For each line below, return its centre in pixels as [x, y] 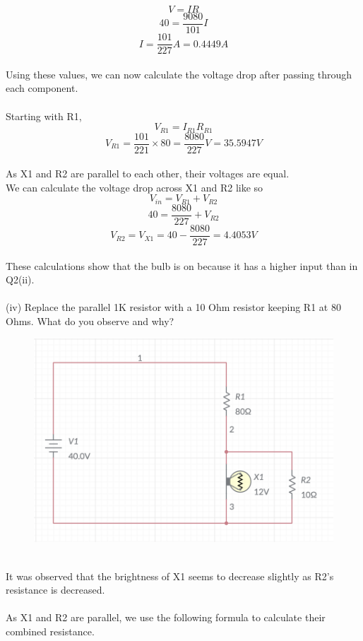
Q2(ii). [20, 280]
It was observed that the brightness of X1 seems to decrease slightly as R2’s [170, 576]
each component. [42, 88]
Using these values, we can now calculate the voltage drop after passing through [179, 74]
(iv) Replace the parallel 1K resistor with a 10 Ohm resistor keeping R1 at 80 [173, 307]
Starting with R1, [44, 116]
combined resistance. [50, 631]
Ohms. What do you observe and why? [90, 320]
